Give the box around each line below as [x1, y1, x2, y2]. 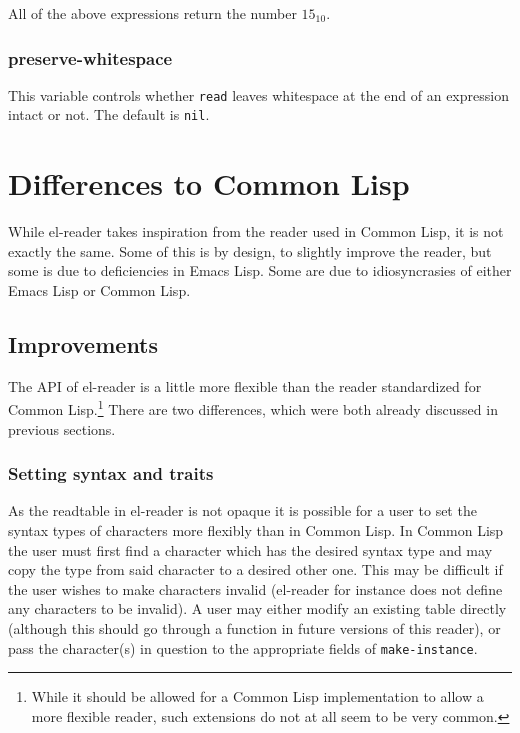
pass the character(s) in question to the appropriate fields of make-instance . [8, 637, 478, 658]
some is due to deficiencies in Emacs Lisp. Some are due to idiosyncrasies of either [8, 260, 512, 281]
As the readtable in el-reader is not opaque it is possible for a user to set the [8, 500, 477, 521]
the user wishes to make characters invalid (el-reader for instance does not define [8, 578, 503, 599]
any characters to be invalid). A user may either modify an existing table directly [8, 598, 507, 619]
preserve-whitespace [8, 45, 173, 70]
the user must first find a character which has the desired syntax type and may [8, 539, 493, 560]
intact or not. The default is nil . [8, 104, 210, 125]
